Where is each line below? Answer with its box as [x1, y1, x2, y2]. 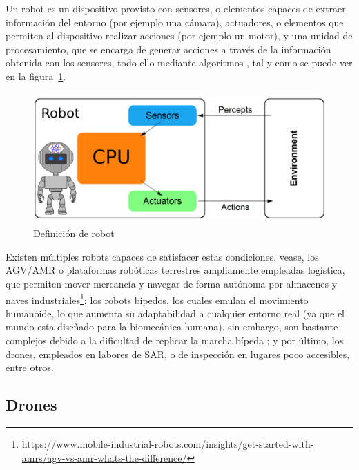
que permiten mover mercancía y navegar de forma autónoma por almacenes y [6, 276, 338, 290]
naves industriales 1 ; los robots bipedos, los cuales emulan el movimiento [6, 290, 309, 307]
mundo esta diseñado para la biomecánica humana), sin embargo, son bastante [6, 319, 338, 334]
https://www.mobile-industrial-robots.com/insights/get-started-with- [21, 436, 314, 451]
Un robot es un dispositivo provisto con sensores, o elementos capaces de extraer [6, 1, 346, 15]
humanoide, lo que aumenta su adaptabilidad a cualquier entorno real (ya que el [6, 305, 345, 320]
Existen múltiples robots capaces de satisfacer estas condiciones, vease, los [6, 249, 319, 263]
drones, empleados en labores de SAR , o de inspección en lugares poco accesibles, [6, 346, 350, 361]
